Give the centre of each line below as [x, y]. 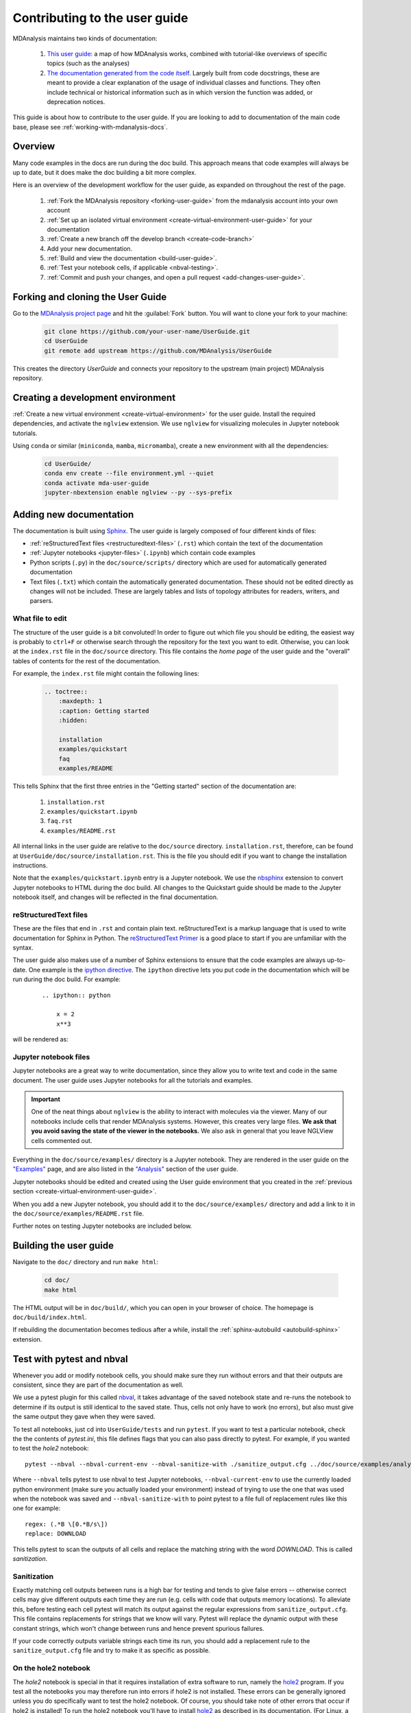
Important [46, 1099]
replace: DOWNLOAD [56, 1534]
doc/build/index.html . [50, 1317]
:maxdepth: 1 [80, 701]
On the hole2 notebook [51, 1668]
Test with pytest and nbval [70, 1359]
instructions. [30, 865]
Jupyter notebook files [51, 1057]
